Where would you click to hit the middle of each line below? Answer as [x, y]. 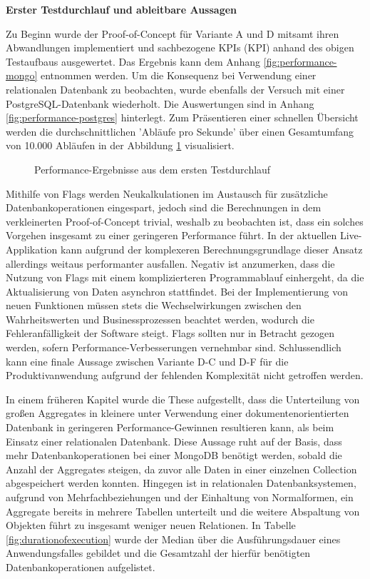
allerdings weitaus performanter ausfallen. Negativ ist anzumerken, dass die [170, 263]
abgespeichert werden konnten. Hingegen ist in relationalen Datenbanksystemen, [181, 483]
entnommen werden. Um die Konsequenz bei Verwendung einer [179, 75]
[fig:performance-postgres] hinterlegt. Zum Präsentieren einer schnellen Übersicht [182, 117]
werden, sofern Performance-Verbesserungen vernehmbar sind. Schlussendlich [174, 347]
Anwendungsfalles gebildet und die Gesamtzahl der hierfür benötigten [158, 553]
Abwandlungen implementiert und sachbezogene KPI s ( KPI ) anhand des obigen [180, 47]
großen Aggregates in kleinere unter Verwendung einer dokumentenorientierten [178, 413]
